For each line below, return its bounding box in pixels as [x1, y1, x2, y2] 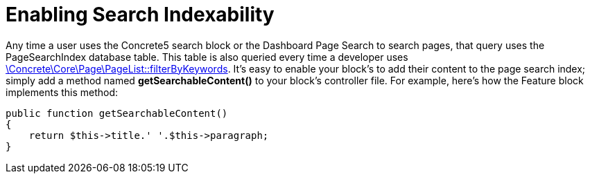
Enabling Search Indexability [6, 3, 275, 26]
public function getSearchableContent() [6, 107, 228, 119]
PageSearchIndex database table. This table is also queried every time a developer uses [6, 50, 408, 63]
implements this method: [6, 86, 119, 98]
